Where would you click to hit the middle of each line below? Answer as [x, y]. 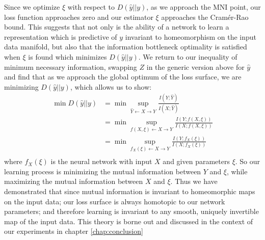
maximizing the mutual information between [74, 181]
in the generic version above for [195, 66]
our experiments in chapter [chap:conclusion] [74, 231]
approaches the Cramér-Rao [205, 17]
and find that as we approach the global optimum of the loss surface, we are [123, 77]
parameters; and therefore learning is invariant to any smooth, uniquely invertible [131, 211]
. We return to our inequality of [188, 56]
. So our [248, 161]
